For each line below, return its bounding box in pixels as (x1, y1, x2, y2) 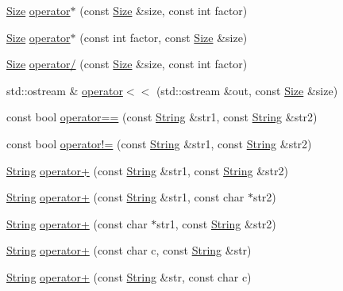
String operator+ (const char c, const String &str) (6, 242, 252, 258)
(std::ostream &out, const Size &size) (156, 82, 338, 98)
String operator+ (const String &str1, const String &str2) (6, 162, 288, 178)
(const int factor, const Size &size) (79, 29, 248, 45)
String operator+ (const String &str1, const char (6, 189, 245, 205)
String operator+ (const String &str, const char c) (6, 268, 252, 285)
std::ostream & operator (6, 82, 123, 98)
